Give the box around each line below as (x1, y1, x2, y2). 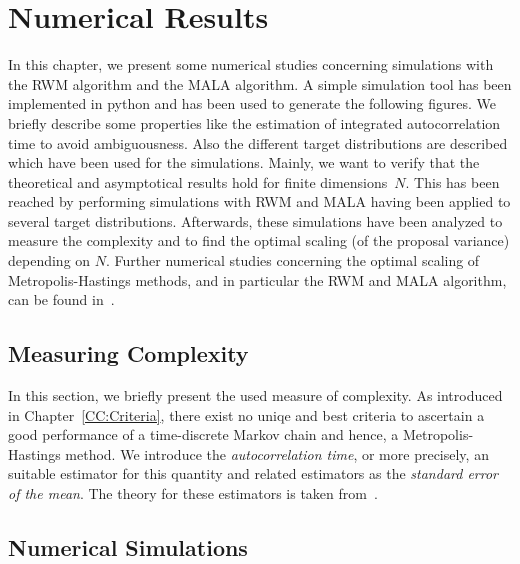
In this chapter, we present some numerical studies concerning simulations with (8, 54, 494, 75)
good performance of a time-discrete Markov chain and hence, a (8, 424, 399, 445)
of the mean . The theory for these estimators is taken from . (8, 483, 378, 504)
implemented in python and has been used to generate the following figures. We (8, 93, 496, 114)
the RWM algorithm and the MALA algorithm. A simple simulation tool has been (8, 73, 512, 94)
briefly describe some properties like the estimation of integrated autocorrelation (8, 112, 501, 133)
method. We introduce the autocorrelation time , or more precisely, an (65, 443, 489, 464)
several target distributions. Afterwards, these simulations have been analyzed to (8, 210, 503, 231)
